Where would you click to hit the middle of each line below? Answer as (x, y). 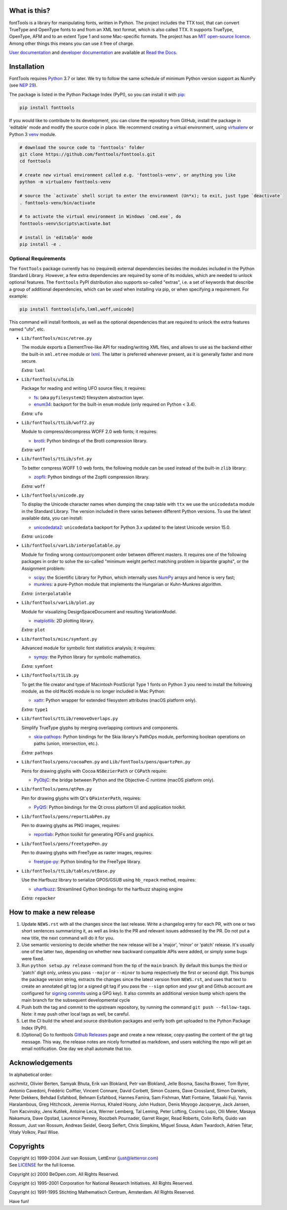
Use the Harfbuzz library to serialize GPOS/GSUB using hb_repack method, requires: (109, 880)
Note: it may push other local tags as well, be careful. (76, 1014)
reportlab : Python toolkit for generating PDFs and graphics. (94, 835)
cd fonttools (35, 161)
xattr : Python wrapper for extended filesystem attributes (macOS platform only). (115, 700)
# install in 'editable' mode (56, 237)
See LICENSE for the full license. (42, 1165)
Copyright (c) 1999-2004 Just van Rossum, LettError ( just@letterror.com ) (84, 1158)
